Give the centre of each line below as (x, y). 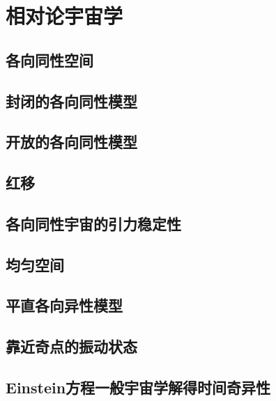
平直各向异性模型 (64, 305)
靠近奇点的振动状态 (71, 346)
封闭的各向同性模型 (71, 101)
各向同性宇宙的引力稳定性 (93, 223)
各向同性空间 (49, 60)
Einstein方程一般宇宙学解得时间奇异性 (138, 387)
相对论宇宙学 (64, 16)
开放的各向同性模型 (71, 142)
